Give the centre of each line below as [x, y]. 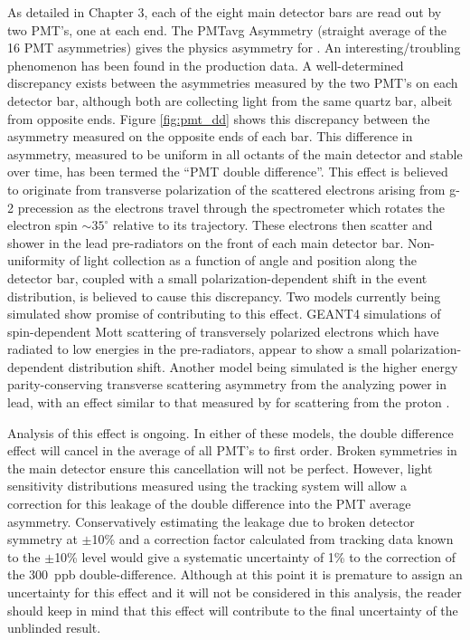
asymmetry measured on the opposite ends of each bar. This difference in [210, 136]
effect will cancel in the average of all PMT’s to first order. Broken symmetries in [232, 450]
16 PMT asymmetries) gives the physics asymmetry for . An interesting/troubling [234, 48]
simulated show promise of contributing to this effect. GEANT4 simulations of [224, 314]
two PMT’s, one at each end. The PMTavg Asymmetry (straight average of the [227, 29]
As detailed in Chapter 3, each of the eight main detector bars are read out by [225, 12]
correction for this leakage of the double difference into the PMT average [209, 504]
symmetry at [42, 539]
